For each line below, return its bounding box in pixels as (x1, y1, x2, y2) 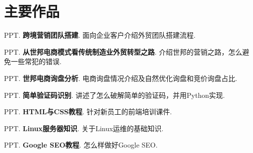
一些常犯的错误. (10, 56, 62, 67)
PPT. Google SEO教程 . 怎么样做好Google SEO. (4, 140, 158, 150)
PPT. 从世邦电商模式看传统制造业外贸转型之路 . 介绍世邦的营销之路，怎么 (4, 46, 243, 57)
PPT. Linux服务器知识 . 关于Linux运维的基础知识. (4, 123, 164, 133)
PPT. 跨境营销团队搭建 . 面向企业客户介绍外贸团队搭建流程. (4, 30, 196, 40)
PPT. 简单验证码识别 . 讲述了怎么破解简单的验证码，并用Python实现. (4, 89, 225, 100)
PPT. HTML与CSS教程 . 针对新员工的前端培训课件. (4, 106, 172, 117)
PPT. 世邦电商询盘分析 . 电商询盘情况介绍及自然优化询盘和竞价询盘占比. (4, 73, 238, 83)
